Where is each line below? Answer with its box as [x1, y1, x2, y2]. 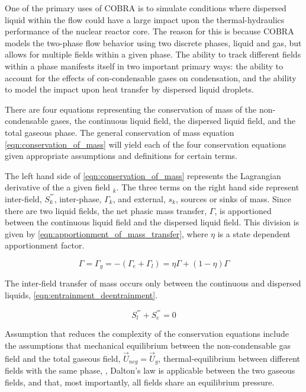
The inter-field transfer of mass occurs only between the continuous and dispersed [5, 277, 301, 289]
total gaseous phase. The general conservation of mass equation [5, 126, 234, 138]
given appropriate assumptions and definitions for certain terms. [5, 149, 238, 162]
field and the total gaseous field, [5, 352, 121, 364]
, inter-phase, [54, 192, 102, 205]
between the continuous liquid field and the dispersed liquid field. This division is [5, 216, 299, 228]
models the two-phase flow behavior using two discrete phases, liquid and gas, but [5, 36, 302, 49]
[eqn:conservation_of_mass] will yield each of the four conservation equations [5, 138, 286, 150]
